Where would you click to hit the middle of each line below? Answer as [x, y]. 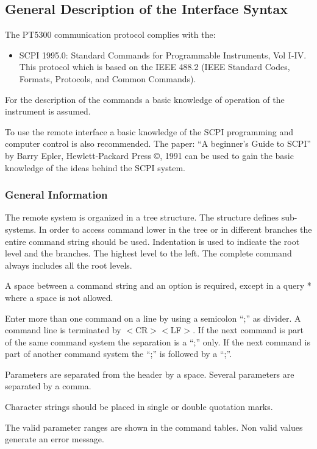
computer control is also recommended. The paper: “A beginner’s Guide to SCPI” [158, 143]
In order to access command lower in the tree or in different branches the [175, 229]
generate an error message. [55, 439]
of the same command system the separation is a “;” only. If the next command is [158, 341]
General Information [56, 195]
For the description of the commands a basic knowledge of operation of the [145, 99]
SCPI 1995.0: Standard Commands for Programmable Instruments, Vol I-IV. [163, 55]
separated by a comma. [48, 386]
